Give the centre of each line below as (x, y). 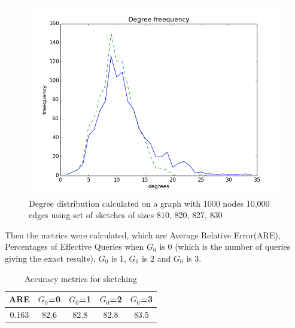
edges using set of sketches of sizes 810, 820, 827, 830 (126, 215)
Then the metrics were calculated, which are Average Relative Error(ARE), (143, 234)
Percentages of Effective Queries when (74, 246)
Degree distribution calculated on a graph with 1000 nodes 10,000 (149, 203)
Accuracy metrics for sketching (81, 278)
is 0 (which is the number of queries (225, 246)
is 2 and (156, 258)
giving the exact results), (50, 258)
